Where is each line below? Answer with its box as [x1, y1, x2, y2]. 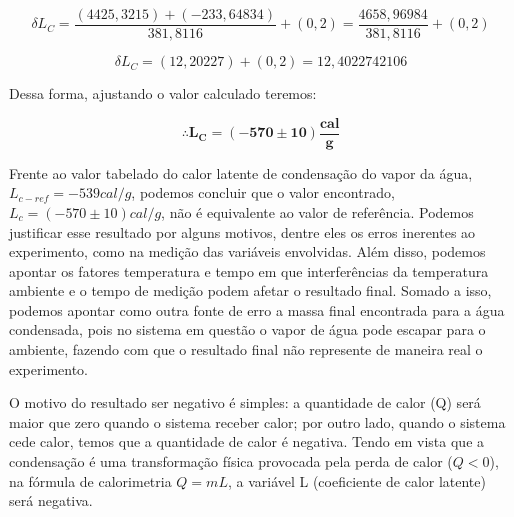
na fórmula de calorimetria [9, 470, 172, 491]
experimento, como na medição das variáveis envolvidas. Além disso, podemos [9, 241, 486, 262]
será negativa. [9, 490, 93, 511]
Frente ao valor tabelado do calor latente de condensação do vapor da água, [9, 162, 473, 183]
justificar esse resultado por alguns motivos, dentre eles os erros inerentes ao [9, 221, 476, 242]
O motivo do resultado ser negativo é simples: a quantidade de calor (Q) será [9, 392, 481, 413]
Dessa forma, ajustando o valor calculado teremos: [9, 83, 317, 104]
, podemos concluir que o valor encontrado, [131, 182, 395, 203]
